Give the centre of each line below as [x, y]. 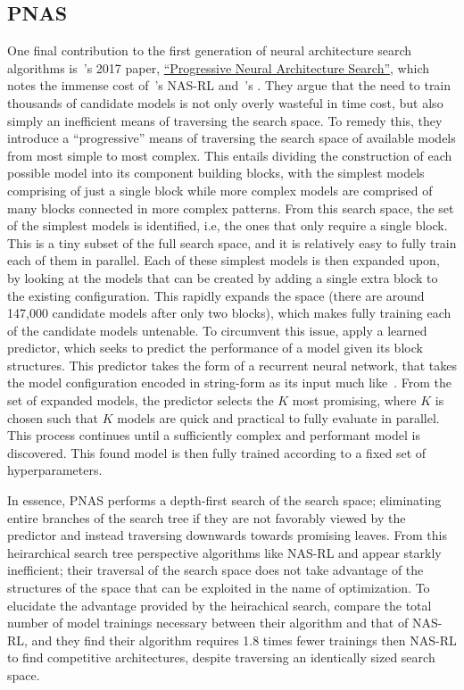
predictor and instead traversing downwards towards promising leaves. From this [227, 535]
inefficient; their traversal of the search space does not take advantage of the [215, 570]
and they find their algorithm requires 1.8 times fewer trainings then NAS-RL [244, 640]
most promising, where [354, 400]
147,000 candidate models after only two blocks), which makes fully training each [229, 313]
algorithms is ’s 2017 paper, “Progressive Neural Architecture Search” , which [218, 67]
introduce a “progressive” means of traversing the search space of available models [232, 138]
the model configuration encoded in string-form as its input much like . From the [229, 382]
